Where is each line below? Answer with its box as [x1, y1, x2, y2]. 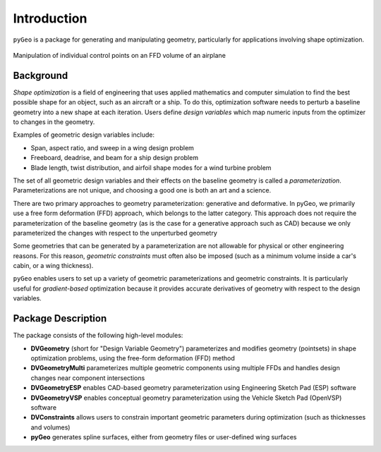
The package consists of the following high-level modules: [13, 331, 183, 340]
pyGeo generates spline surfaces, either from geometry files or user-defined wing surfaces [30, 433, 297, 441]
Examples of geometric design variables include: [13, 130, 155, 139]
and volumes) [30, 423, 71, 432]
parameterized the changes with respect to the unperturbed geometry [13, 228, 218, 237]
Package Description [13, 312, 107, 324]
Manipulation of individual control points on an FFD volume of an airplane [13, 51, 226, 59]
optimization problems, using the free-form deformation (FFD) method [30, 353, 236, 362]
